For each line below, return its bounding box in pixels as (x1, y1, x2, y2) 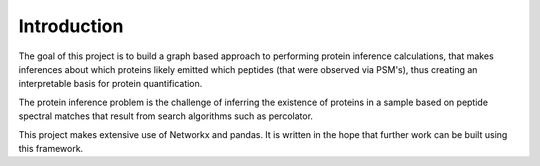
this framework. (18, 142, 84, 154)
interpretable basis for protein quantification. (18, 78, 203, 90)
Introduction (18, 15, 124, 37)
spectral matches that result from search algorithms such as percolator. (18, 110, 314, 122)
